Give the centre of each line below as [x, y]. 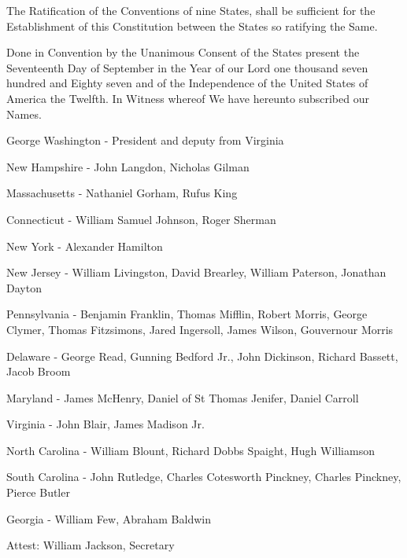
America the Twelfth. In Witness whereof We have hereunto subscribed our [188, 98]
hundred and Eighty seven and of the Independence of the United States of [187, 83]
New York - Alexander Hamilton [85, 246]
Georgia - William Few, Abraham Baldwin [109, 518]
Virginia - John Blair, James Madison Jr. [105, 424]
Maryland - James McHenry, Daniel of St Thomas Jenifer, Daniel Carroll [183, 397]
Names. [24, 114]
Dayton [24, 287]
